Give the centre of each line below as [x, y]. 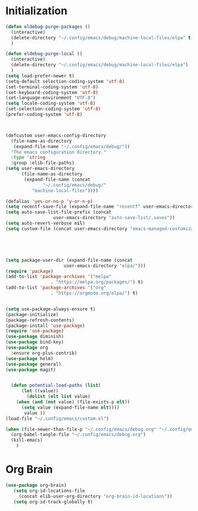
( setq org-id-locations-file [49, 491]
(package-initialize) [32, 314]
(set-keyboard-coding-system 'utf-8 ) [52, 92]
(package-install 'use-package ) [45, 326]
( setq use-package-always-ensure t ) [51, 309]
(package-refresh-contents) [40, 320]
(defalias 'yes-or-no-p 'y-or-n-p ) [49, 201]
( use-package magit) [31, 369]
